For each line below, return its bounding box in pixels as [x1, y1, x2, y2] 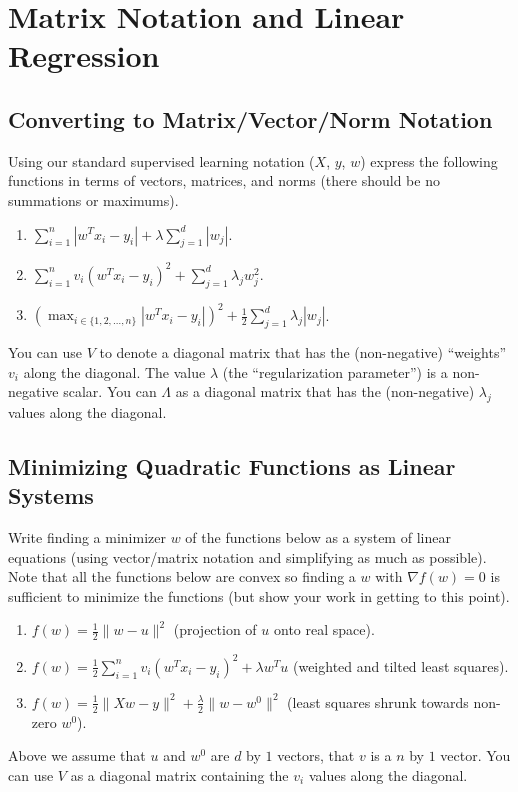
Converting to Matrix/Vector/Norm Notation [8, 103, 493, 134]
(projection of [173, 619, 257, 640]
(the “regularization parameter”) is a [222, 361, 448, 382]
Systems [8, 480, 94, 511]
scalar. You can [63, 381, 157, 402]
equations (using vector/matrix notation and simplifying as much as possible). [8, 546, 487, 567]
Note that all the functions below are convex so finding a [8, 566, 356, 587]
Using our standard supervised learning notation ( [8, 150, 315, 171]
